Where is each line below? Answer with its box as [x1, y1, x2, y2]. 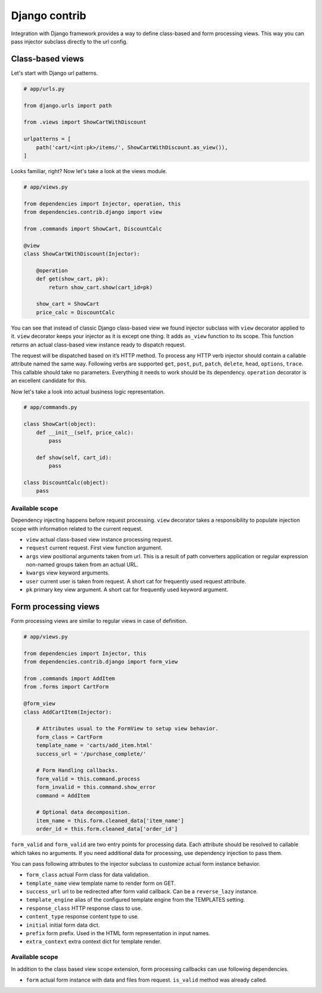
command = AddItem [36, 792, 90, 799]
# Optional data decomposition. [36, 809, 131, 816]
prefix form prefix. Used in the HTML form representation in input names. [26, 930, 210, 937]
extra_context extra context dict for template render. [26, 938, 162, 945]
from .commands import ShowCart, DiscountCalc [23, 225, 162, 232]
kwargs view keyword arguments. [26, 569, 110, 576]
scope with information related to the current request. [11, 525, 143, 532]
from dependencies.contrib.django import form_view [23, 659, 178, 665]
